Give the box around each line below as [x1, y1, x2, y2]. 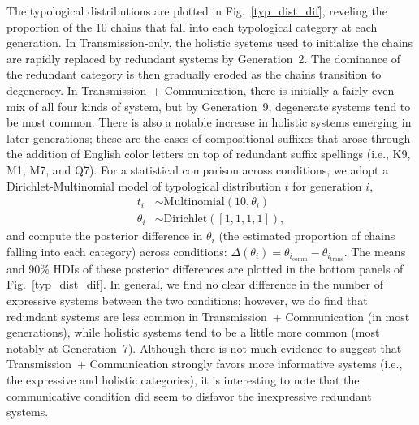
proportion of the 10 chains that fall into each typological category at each [6, 18, 378, 35]
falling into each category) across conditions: [6, 243, 227, 260]
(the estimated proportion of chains [218, 227, 395, 244]
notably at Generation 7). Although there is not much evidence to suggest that [6, 339, 402, 356]
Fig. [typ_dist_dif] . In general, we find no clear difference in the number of [6, 276, 384, 293]
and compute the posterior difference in [6, 227, 203, 244]
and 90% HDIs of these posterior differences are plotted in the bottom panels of [6, 260, 404, 277]
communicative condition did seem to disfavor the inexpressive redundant [6, 387, 372, 404]
